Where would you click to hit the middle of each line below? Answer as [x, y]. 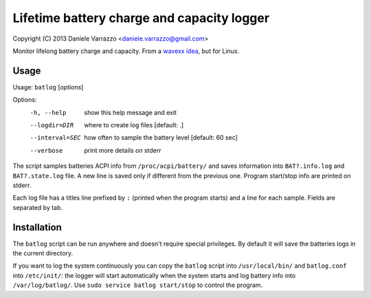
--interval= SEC [56, 138]
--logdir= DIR [52, 125]
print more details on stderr [123, 150]
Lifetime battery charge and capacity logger [141, 18]
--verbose [46, 150]
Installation [37, 227]
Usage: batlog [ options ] [48, 87]
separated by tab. [38, 207]
